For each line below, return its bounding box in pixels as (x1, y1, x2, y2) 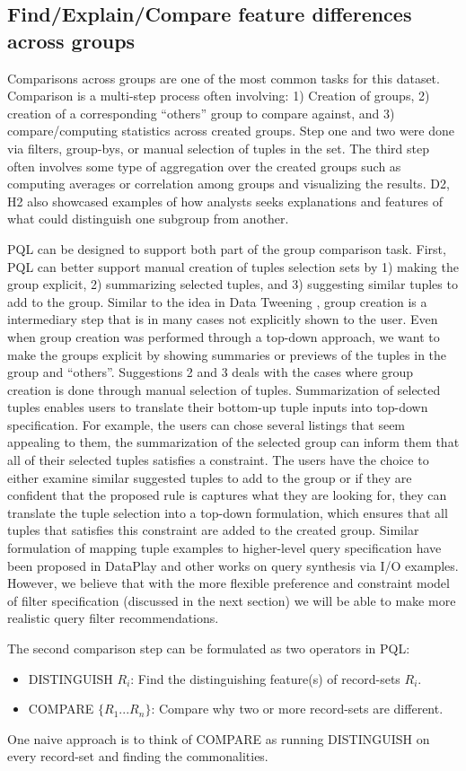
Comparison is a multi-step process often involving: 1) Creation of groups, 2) (7, 86, 430, 105)
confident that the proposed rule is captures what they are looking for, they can (7, 486, 447, 504)
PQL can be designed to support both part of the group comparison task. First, (7, 239, 446, 258)
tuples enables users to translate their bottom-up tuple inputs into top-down (7, 398, 428, 416)
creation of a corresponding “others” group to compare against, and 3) (7, 103, 395, 122)
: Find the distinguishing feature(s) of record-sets (130, 669, 400, 688)
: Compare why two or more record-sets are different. (151, 699, 444, 718)
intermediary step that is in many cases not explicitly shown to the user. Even (7, 310, 438, 329)
